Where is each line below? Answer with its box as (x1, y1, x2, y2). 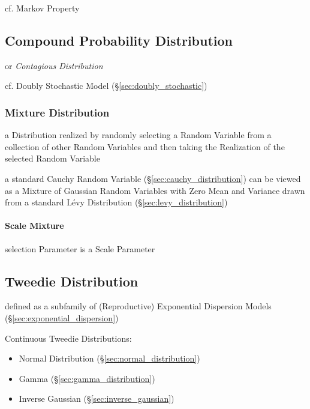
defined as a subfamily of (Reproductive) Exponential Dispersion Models (5, 300, 272, 312)
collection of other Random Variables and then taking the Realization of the (5, 140, 285, 153)
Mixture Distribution (5, 105, 110, 120)
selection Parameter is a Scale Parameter (5, 242, 155, 255)
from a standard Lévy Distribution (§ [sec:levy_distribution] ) (5, 196, 228, 208)
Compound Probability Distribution (5, 31, 233, 49)
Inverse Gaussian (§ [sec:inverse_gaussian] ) (19, 392, 174, 405)
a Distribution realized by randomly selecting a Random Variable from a (5, 129, 272, 141)
